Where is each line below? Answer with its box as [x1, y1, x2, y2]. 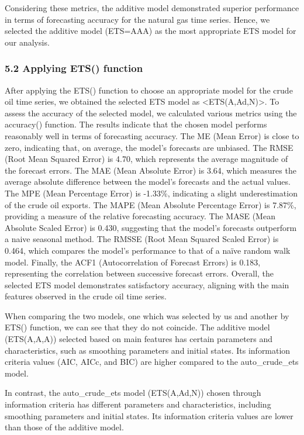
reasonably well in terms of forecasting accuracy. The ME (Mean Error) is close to [5, 129, 299, 141]
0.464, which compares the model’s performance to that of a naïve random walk [5, 244, 291, 256]
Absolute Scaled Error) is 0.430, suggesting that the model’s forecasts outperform [5, 221, 297, 233]
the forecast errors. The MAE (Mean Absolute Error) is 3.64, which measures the [5, 164, 296, 176]
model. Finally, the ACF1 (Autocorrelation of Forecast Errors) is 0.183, [5, 256, 261, 268]
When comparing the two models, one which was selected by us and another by [5, 309, 289, 322]
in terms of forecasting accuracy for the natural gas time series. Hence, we [5, 13, 270, 25]
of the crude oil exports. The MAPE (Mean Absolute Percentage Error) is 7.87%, [5, 198, 296, 210]
